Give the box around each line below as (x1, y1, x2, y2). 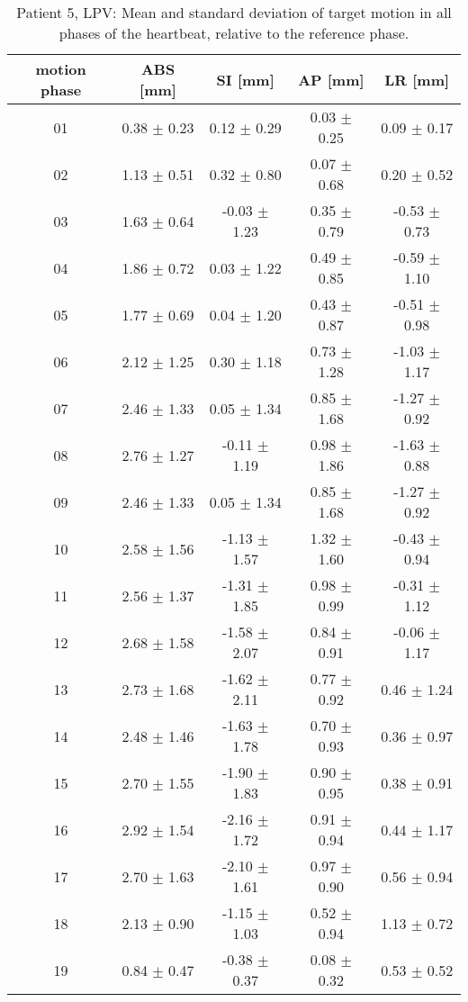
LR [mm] (384, 68, 450, 90)
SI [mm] (216, 68, 274, 90)
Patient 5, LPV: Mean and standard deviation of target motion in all (16, 2, 452, 23)
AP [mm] (298, 68, 364, 90)
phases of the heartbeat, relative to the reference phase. (58, 23, 409, 43)
